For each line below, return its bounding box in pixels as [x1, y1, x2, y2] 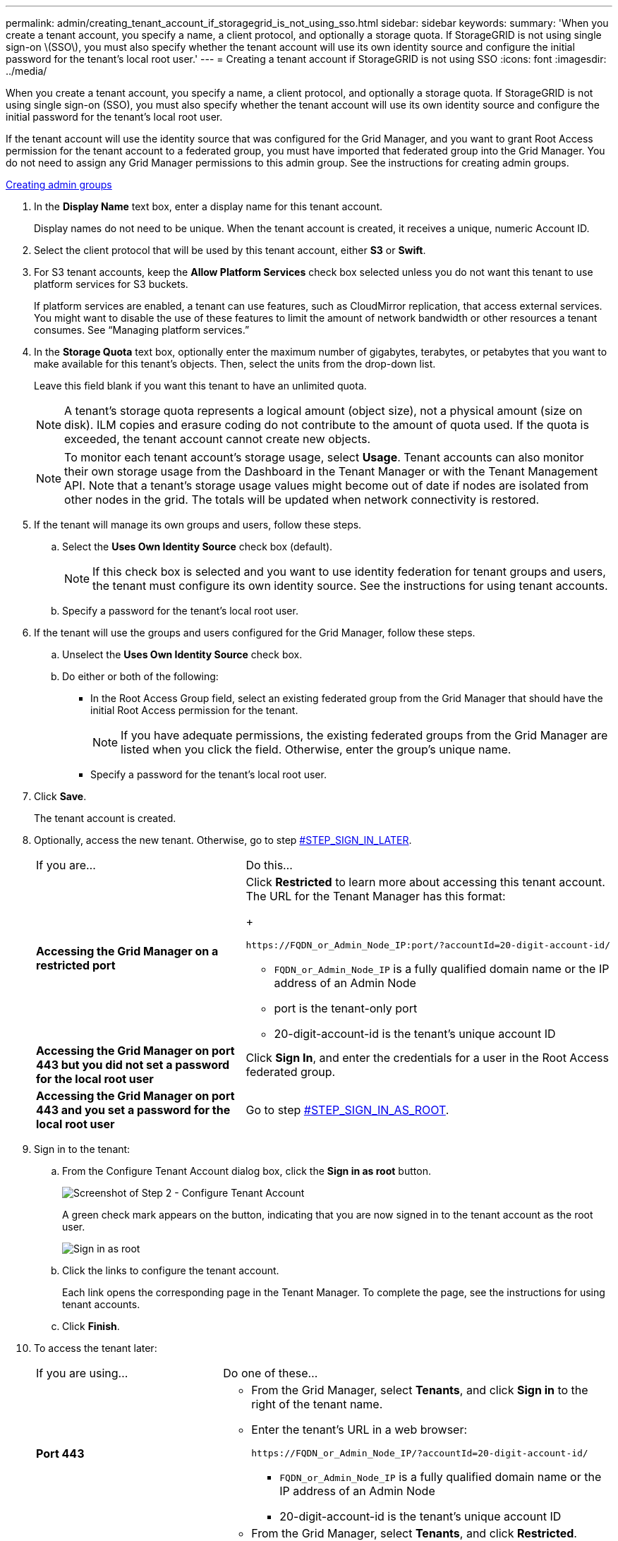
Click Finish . [62, 1320, 120, 1332]
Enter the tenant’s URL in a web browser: [251, 1422, 468, 1437]
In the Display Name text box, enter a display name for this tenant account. [34, 200, 382, 212]
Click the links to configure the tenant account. [62, 1264, 279, 1276]
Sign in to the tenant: [34, 1143, 131, 1155]
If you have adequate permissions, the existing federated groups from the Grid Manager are [121, 728, 608, 742]
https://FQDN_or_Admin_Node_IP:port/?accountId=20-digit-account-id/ [246, 940, 610, 950]
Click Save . [34, 790, 87, 802]
